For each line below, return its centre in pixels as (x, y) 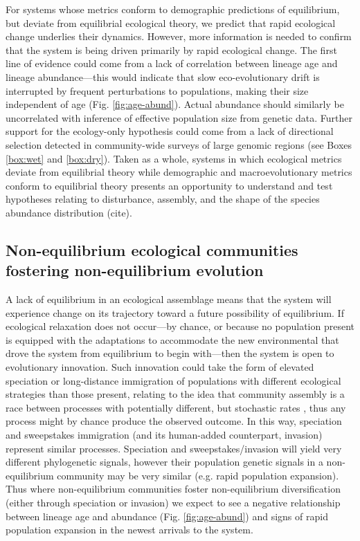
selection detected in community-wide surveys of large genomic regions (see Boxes (179, 144)
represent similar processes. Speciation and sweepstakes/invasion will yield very (174, 448)
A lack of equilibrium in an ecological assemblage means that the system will (169, 299)
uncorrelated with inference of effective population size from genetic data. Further (179, 117)
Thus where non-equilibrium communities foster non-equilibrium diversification (173, 489)
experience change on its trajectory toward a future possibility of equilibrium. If (175, 312)
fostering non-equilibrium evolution (135, 270)
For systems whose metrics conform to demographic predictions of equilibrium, (173, 9)
